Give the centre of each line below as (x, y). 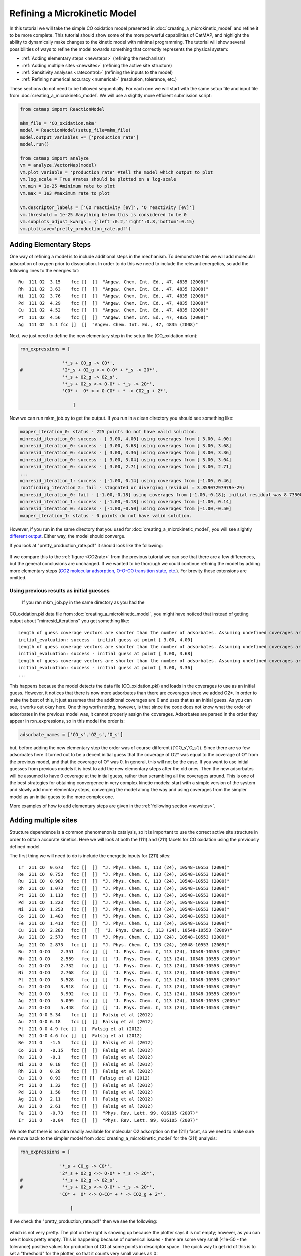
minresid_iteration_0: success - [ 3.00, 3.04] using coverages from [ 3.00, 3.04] (126, 459)
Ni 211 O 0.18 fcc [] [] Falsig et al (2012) (86, 1064)
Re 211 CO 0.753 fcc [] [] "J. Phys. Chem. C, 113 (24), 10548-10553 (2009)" (124, 874)
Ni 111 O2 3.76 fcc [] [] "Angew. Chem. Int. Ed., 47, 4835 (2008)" (113, 296)
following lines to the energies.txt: (44, 270)
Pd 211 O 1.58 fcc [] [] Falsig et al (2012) (86, 1092)
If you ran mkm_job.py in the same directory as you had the (83, 602)
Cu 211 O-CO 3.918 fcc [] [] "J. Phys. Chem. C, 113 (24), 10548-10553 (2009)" (129, 987)
